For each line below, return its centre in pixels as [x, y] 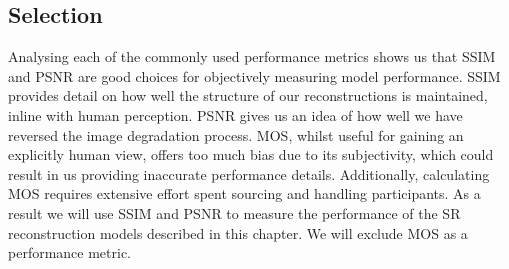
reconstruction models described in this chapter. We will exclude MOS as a [238, 232]
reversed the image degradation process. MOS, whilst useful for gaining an [236, 134]
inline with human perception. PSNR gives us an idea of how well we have [235, 114]
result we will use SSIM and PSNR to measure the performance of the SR [234, 212]
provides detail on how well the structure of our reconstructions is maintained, [248, 95]
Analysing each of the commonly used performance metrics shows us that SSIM [252, 56]
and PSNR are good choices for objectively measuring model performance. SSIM [254, 75]
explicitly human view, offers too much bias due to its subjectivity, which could [251, 154]
